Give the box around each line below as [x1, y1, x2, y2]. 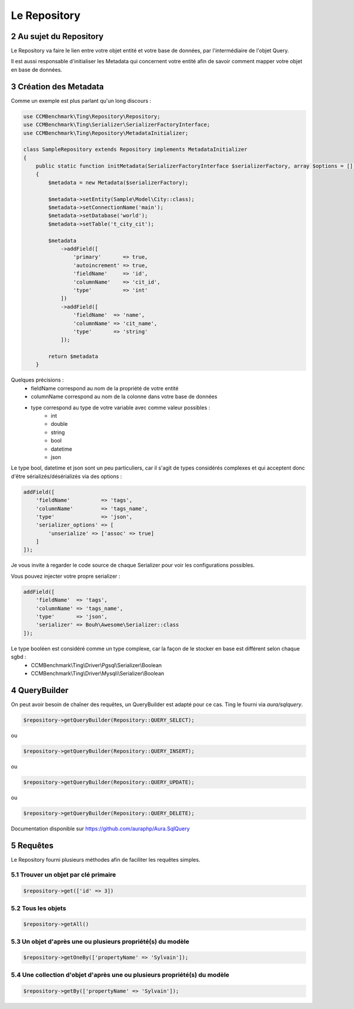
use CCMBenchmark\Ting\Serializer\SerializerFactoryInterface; [23, 121, 211, 128]
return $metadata [48, 353, 99, 360]
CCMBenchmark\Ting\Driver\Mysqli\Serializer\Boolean [31, 670, 165, 677]
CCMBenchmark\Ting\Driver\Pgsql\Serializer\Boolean [31, 661, 162, 668]
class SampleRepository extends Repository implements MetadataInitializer [23, 146, 248, 153]
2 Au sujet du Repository [11, 31, 104, 41]
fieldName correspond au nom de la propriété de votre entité [31, 384, 179, 392]
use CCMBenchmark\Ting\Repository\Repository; [23, 113, 160, 119]
